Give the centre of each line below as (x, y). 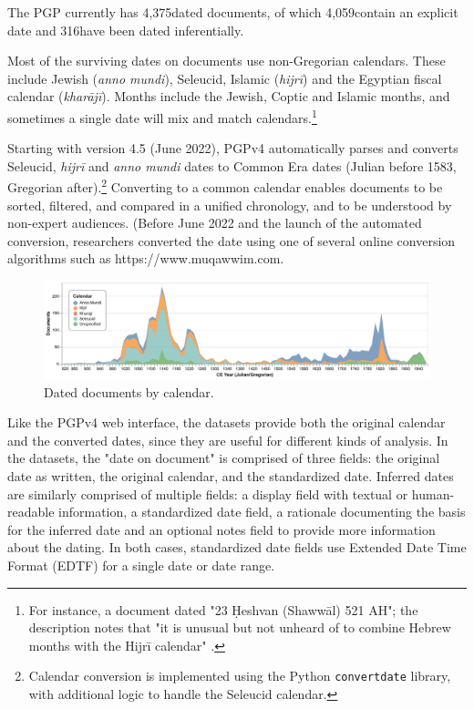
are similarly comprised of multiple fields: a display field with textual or (208, 493)
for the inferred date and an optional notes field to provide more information (222, 529)
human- (433, 493)
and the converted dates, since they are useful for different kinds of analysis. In (228, 440)
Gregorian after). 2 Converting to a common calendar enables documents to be (225, 186)
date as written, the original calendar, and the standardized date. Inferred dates (231, 476)
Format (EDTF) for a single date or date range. (141, 565)
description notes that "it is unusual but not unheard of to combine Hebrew (240, 627)
